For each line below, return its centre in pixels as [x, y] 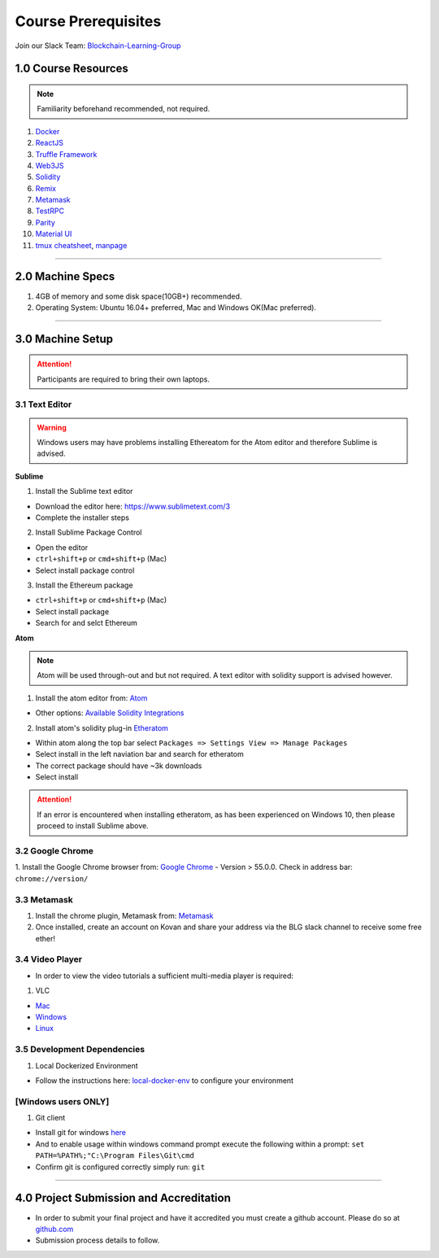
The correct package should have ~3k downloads [119, 766]
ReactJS [50, 143]
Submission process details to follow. [98, 1240]
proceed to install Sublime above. [93, 826]
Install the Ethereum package [84, 585]
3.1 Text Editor [43, 404]
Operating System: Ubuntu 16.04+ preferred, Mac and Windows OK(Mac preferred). [176, 307]
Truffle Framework [66, 154]
